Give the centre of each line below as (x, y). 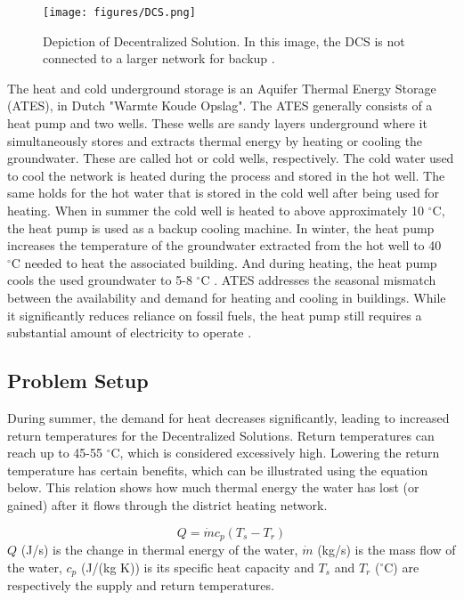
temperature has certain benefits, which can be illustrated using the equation (218, 470)
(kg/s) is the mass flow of (387, 549)
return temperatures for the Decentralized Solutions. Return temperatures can (221, 435)
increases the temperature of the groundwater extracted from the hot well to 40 (224, 245)
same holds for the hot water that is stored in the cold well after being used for (224, 193)
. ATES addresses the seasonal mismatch (325, 280)
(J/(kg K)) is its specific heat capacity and (197, 567)
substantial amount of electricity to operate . (130, 332)
